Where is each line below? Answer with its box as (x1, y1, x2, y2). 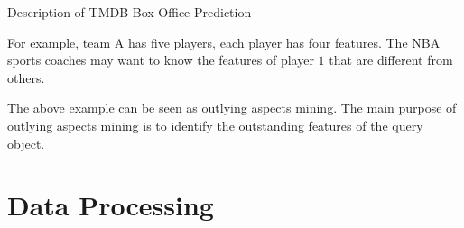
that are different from (329, 50, 453, 69)
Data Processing (7, 187, 214, 223)
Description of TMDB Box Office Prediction (7, 3, 252, 21)
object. (7, 133, 45, 152)
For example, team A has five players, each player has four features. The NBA (7, 32, 441, 51)
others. (7, 68, 45, 87)
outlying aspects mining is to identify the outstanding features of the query (7, 115, 423, 134)
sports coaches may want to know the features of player (7, 50, 314, 69)
